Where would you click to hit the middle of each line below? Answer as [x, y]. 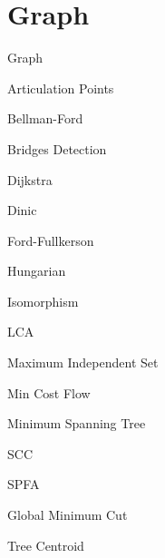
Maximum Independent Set [83, 362]
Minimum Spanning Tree [77, 423]
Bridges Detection [57, 148]
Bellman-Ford [45, 118]
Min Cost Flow [49, 392]
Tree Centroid [46, 545]
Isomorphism [43, 301]
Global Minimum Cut [68, 515]
